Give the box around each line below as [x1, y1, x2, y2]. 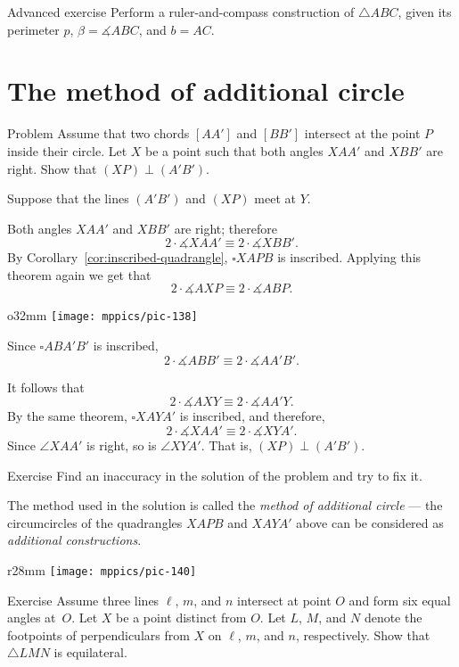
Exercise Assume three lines [7, 590, 160, 609]
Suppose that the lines [7, 189, 129, 208]
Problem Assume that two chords [7, 124, 190, 143]
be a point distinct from [116, 608, 247, 627]
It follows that [7, 377, 85, 396]
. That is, [201, 435, 252, 454]
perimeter [7, 20, 60, 38]
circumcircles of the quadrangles [7, 513, 183, 531]
